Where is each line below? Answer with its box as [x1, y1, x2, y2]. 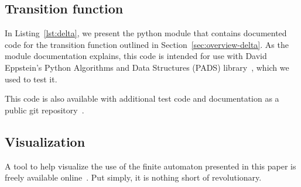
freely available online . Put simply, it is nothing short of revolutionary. [5, 171, 262, 183]
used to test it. [5, 72, 57, 85]
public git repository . [5, 103, 84, 116]
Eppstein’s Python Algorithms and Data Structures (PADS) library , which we [5, 61, 289, 73]
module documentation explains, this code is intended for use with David [5, 50, 267, 62]
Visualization [5, 132, 85, 150]
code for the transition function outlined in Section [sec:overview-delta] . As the [5, 38, 289, 50]
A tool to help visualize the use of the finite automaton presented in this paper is [5, 160, 296, 172]
